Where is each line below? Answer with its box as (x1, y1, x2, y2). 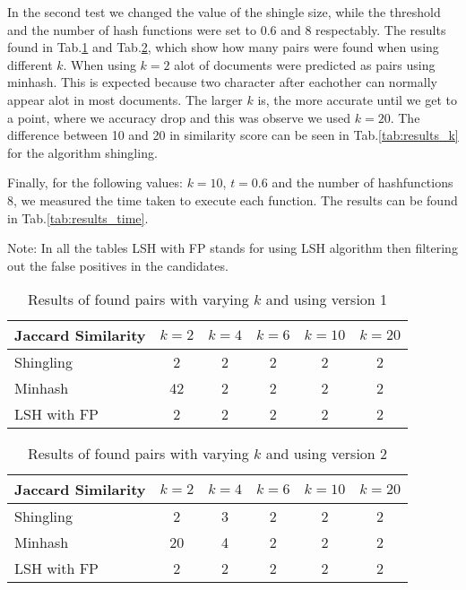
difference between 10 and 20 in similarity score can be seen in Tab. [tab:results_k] (7, 126, 459, 144)
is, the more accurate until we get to (257, 90, 457, 108)
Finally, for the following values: (7, 173, 183, 192)
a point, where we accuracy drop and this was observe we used (7, 108, 351, 126)
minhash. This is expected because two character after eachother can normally (7, 73, 437, 91)
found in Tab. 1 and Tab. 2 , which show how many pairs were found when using (7, 38, 439, 56)
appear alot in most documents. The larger (7, 90, 243, 108)
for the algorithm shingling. (7, 143, 158, 161)
